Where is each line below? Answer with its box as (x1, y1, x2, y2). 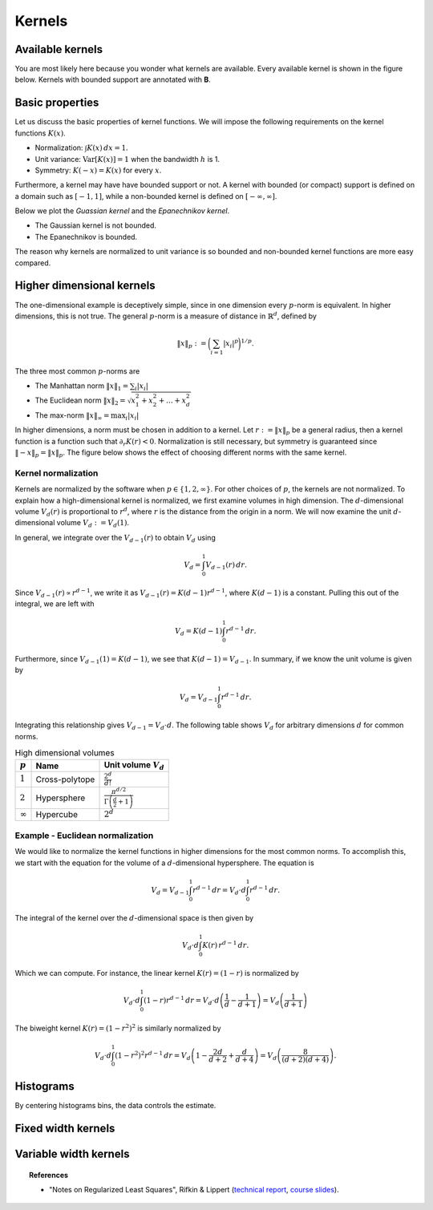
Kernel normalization (14, 467, 99, 479)
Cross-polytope (35, 774, 95, 785)
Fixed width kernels (14, 1121, 115, 1135)
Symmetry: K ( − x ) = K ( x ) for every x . (34, 165, 162, 175)
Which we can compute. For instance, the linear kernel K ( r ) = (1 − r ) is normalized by (14, 968, 300, 977)
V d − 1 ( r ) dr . (205, 560, 248, 571)
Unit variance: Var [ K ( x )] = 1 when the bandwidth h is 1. (34, 154, 221, 164)
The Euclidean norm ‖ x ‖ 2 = (34, 395, 126, 407)
